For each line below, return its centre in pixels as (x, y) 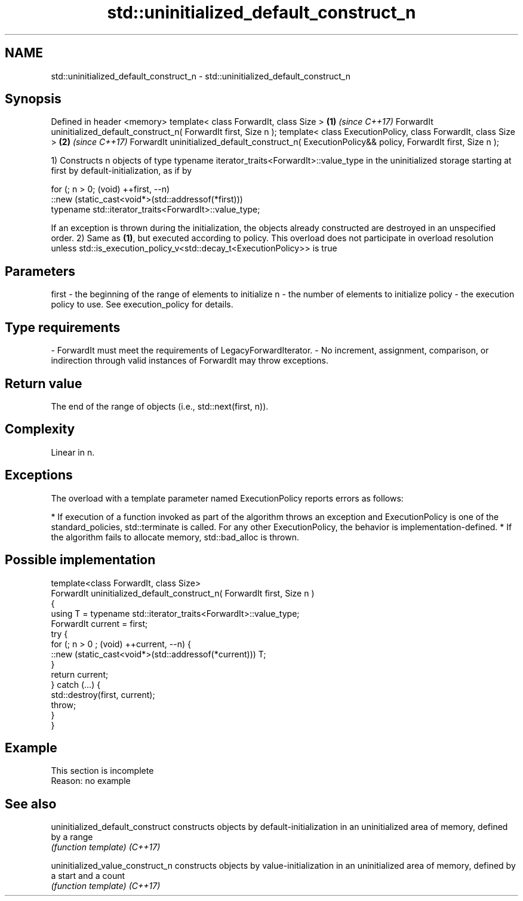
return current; (80, 674)
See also (31, 804)
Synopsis (33, 99)
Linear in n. (73, 452)
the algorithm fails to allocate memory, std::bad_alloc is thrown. (175, 537)
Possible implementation (80, 560)
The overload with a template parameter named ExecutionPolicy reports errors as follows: (227, 498)
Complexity (40, 429)
